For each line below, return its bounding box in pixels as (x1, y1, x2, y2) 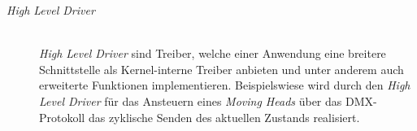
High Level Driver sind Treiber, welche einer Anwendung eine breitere (39, 45, 386, 62)
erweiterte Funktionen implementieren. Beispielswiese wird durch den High (39, 76, 410, 94)
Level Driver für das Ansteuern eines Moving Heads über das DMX (39, 92, 374, 109)
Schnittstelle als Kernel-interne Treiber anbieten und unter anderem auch (39, 60, 404, 77)
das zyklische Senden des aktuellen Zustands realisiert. (88, 108, 360, 125)
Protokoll (39, 108, 85, 125)
